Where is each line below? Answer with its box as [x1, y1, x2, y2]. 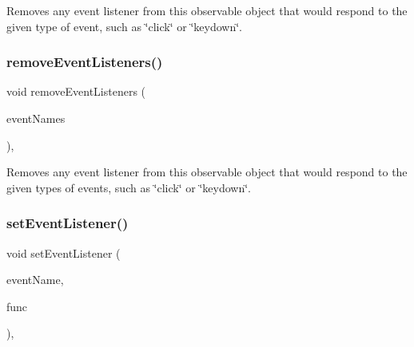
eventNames [6, 110, 66, 126]
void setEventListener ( [6, 244, 121, 261]
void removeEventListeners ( [6, 83, 146, 100]
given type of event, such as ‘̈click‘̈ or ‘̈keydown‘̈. [6, 18, 242, 34]
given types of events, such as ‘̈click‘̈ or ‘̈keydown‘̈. [6, 179, 251, 195]
